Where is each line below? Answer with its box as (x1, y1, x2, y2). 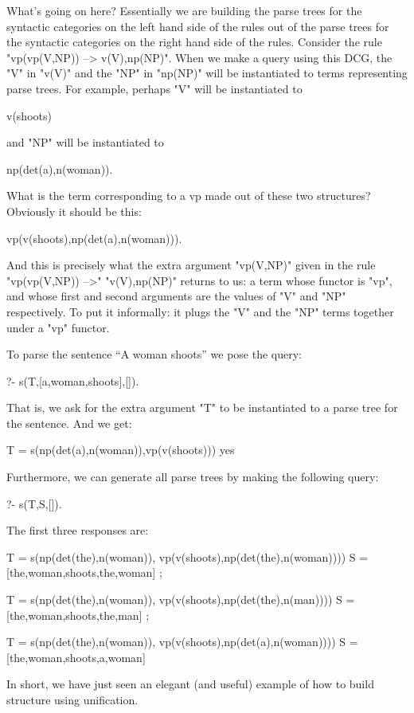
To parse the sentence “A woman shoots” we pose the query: (6, 346, 302, 362)
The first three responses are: (6, 522, 149, 539)
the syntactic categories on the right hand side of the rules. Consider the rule (6, 33, 382, 50)
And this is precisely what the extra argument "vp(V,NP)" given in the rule (6, 257, 376, 273)
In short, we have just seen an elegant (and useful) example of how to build (6, 676, 374, 692)
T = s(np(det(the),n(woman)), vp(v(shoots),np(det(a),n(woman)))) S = (6, 633, 358, 650)
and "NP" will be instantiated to (6, 134, 164, 151)
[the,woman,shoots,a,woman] (6, 648, 146, 665)
